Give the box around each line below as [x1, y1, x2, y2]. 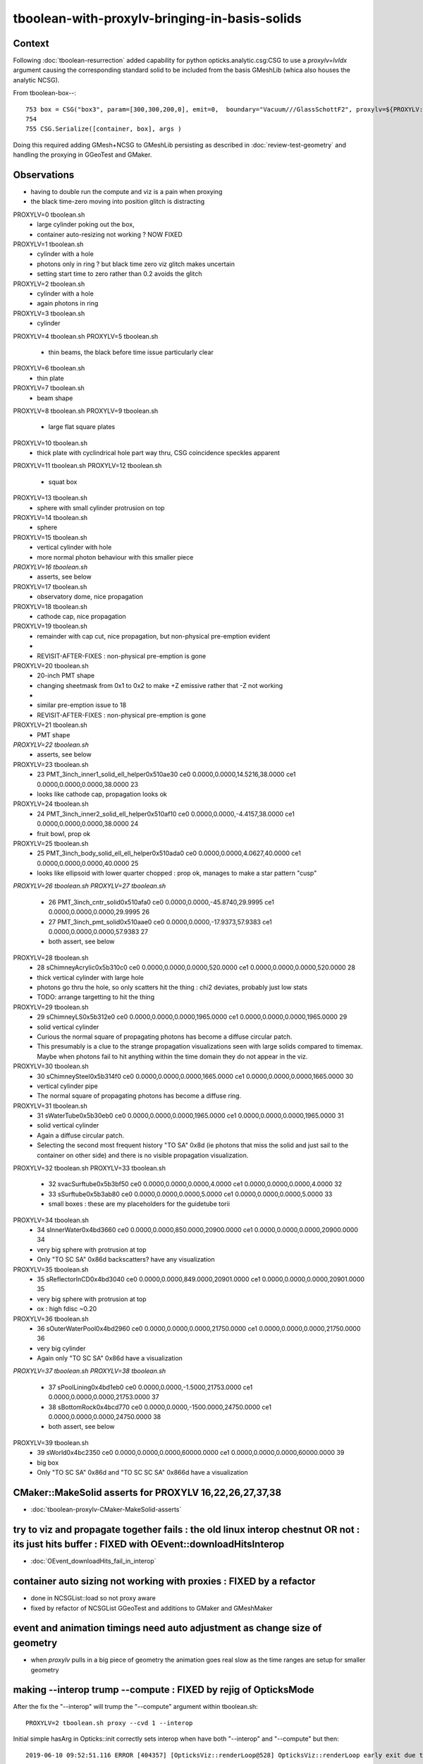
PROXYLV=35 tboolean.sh [13, 1265, 89, 1274]
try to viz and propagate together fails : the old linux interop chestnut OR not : [13, 1523, 360, 1535]
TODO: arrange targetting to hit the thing [37, 993, 155, 1001]
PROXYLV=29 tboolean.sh [13, 1003, 89, 1011]
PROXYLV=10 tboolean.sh [13, 438, 88, 447]
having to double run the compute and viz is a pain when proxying [30, 188, 223, 196]
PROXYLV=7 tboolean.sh [13, 384, 85, 392]
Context [13, 37, 49, 49]
